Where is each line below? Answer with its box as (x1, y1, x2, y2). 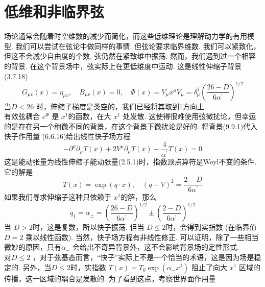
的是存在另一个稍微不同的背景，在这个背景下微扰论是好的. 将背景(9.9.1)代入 (4, 121, 258, 131)
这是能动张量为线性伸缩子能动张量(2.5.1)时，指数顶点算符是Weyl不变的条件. (4, 156, 257, 166)
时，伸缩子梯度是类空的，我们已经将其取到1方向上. (36, 101, 206, 111)
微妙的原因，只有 (4, 242, 61, 252)
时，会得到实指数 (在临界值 (165, 222, 257, 232)
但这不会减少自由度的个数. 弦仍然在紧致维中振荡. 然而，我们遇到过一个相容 (4, 51, 256, 61)
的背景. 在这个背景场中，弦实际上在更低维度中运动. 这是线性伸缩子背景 (4, 60, 242, 71)
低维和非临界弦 (4, 1, 105, 22)
